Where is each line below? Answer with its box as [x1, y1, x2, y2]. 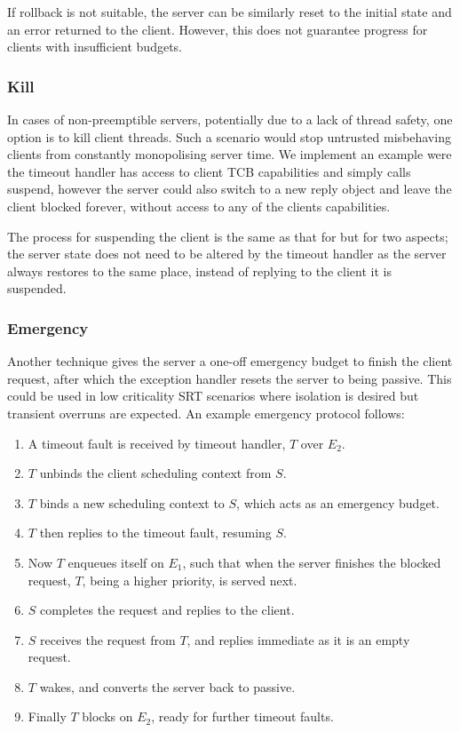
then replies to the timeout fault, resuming [39, 523, 272, 542]
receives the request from [40, 630, 176, 648]
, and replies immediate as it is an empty [186, 630, 410, 648]
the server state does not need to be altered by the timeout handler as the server [7, 244, 447, 263]
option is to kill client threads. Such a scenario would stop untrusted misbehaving [7, 127, 451, 146]
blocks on [82, 707, 133, 726]
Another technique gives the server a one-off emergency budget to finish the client [7, 352, 453, 370]
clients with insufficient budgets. [7, 37, 183, 56]
